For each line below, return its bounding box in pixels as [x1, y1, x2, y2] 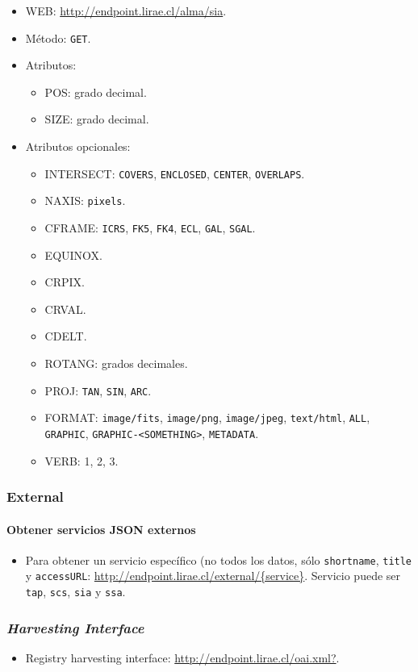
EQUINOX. [44, 246, 102, 263]
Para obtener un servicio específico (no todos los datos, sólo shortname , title [25, 551, 412, 568]
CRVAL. [44, 300, 86, 317]
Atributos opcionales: [25, 138, 131, 155]
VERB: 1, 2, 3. [44, 452, 119, 469]
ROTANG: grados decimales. [44, 354, 188, 371]
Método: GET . [25, 29, 91, 46]
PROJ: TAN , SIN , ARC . [44, 382, 152, 399]
